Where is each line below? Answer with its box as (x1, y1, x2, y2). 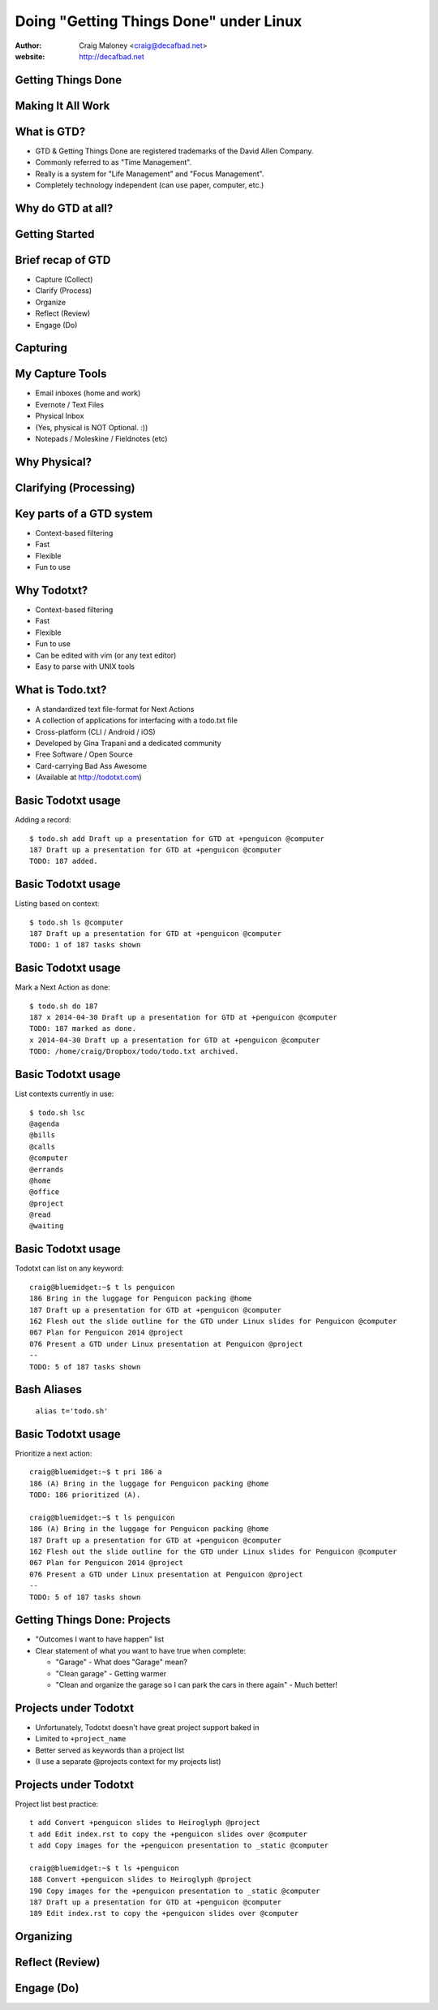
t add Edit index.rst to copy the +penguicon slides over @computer (29, 1829, 307, 1839)
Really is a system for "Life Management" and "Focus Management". (35, 169, 264, 179)
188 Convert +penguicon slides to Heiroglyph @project (29, 1875, 252, 1884)
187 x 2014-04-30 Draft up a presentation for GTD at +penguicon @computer (29, 1013, 337, 1022)
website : (15, 51, 45, 61)
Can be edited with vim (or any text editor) (35, 650, 177, 660)
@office (29, 1188, 60, 1197)
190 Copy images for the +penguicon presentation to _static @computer (29, 1886, 320, 1896)
